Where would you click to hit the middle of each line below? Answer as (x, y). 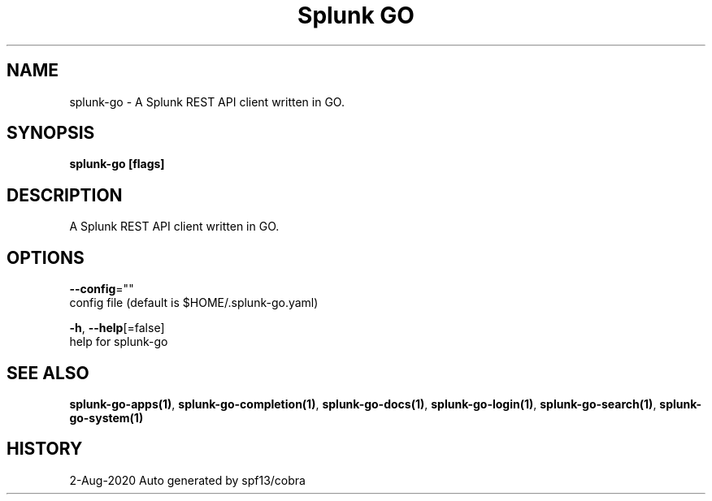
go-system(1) (106, 417)
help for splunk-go (119, 342)
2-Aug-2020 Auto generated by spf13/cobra (187, 480)
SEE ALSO (48, 373)
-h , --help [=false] (117, 328)
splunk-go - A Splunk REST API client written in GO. (207, 101)
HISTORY (45, 449)
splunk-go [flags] (117, 164)
